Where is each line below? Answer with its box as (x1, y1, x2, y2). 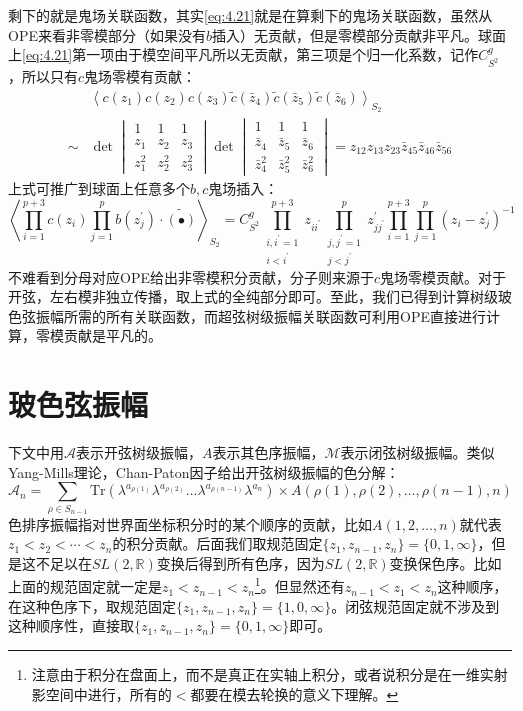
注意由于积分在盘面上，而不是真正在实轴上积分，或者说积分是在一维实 (31, 663, 494, 684)
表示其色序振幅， (212, 442, 325, 463)
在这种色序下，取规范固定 (8, 595, 176, 616)
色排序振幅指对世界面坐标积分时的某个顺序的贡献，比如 (8, 513, 372, 534)
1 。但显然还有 (254, 573, 345, 597)
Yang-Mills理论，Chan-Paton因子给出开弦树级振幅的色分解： (8, 461, 400, 482)
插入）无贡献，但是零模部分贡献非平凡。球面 (211, 24, 506, 45)
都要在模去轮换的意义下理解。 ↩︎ (190, 683, 399, 704)
